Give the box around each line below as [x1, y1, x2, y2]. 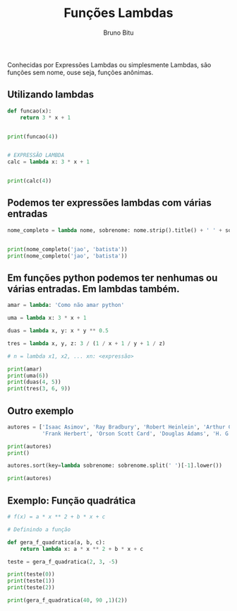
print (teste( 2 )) [7, 584, 55, 591]
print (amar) [7, 366, 42, 373]
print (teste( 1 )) [7, 578, 55, 585]
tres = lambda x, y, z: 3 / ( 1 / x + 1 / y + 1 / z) [7, 339, 166, 347]
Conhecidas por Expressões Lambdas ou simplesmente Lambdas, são [7, 60, 212, 69]
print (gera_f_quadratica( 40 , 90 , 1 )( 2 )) [7, 597, 128, 604]
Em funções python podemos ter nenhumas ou [7, 272, 218, 284]
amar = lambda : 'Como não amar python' [7, 302, 125, 309]
